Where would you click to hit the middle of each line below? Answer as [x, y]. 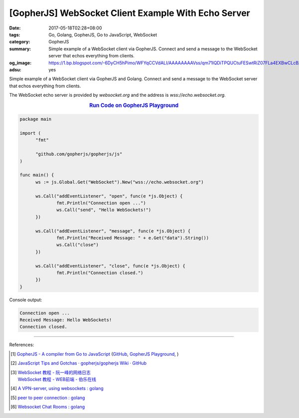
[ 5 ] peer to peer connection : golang [48, 398]
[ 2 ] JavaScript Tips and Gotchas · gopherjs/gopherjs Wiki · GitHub [79, 363]
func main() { [37, 175]
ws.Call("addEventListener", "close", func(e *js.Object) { [110, 266]
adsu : [15, 69]
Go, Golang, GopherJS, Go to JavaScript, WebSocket [103, 34]
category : [20, 42]
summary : [20, 49]
